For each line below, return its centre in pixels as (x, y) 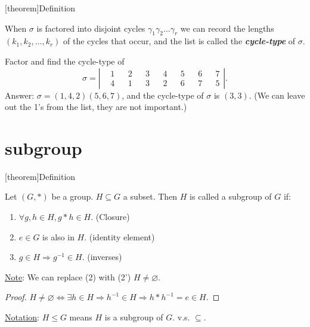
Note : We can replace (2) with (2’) (68, 276)
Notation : (22, 317)
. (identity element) (120, 236)
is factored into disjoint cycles (91, 28)
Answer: (20, 95)
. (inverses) (102, 257)
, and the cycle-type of (163, 95)
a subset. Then (150, 196)
